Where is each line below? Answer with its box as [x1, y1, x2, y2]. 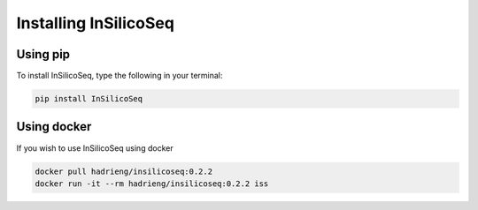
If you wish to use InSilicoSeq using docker [16, 142, 173, 154]
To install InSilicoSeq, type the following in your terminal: [16, 71, 223, 81]
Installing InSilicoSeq [16, 13, 174, 33]
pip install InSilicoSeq [35, 94, 143, 104]
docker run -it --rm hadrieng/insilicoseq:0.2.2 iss [35, 178, 269, 189]
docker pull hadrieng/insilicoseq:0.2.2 [35, 166, 212, 176]
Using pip [16, 47, 71, 62]
